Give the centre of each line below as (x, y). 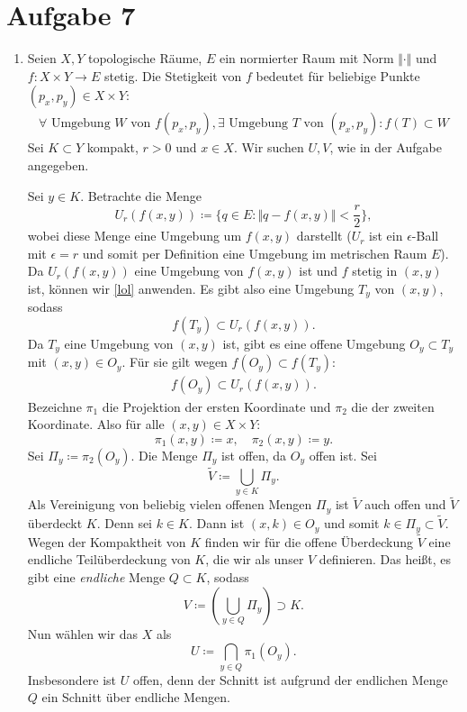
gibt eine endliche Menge (96, 576)
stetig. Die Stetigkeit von (173, 75)
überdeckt (55, 523)
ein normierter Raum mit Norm (306, 58)
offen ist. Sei (343, 455)
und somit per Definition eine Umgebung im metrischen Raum (255, 253)
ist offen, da (254, 455)
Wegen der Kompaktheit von (107, 541)
